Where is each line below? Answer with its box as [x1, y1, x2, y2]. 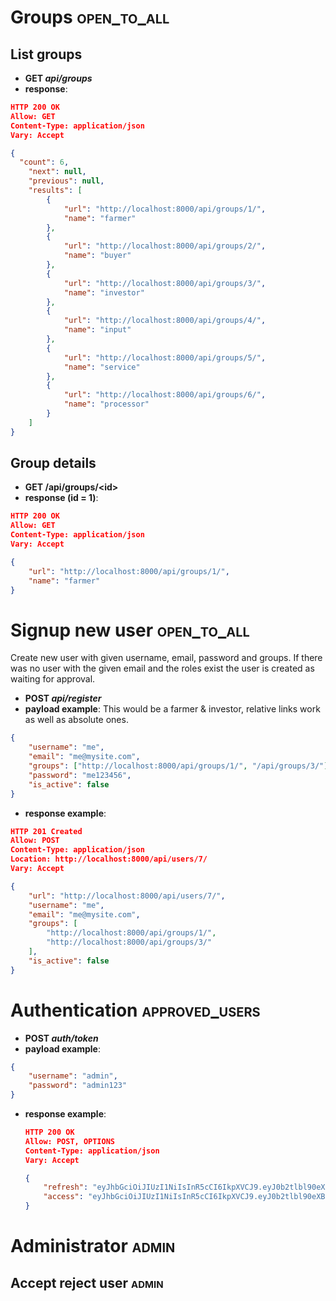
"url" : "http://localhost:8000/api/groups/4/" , [63, 316, 267, 326]
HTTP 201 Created [10, 826, 83, 836]
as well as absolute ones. [24, 714, 129, 726]
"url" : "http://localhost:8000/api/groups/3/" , [63, 278, 267, 288]
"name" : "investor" [63, 287, 145, 298]
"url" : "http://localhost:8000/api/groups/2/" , [63, 241, 267, 251]
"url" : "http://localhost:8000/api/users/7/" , [28, 891, 226, 901]
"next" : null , [28, 167, 87, 177]
